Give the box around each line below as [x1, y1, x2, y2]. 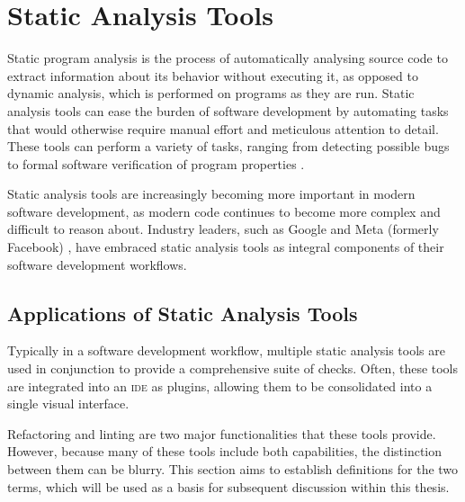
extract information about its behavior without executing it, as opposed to [7, 66, 418, 85]
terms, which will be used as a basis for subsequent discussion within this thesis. [7, 477, 450, 496]
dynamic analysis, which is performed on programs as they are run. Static [7, 84, 415, 103]
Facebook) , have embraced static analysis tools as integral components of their [7, 238, 444, 256]
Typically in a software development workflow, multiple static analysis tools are [7, 341, 445, 360]
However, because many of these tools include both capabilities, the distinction [7, 442, 443, 461]
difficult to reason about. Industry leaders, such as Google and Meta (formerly [7, 220, 439, 238]
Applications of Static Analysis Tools [7, 299, 358, 327]
